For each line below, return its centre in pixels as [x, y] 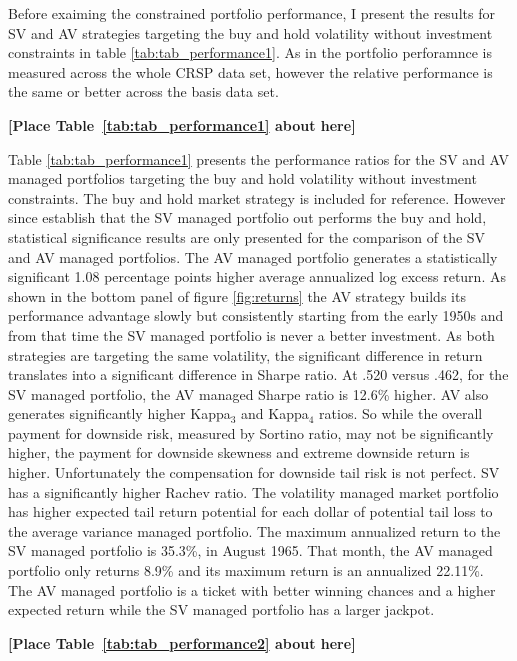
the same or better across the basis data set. [143, 91]
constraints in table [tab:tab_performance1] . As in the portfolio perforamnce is [250, 52]
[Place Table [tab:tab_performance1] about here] [182, 124]
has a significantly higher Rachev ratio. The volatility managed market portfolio [253, 491]
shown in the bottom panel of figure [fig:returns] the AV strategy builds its [237, 295]
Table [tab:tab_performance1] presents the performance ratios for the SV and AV [259, 158]
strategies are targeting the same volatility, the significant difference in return [245, 354]
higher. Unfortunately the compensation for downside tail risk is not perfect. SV [254, 472]
